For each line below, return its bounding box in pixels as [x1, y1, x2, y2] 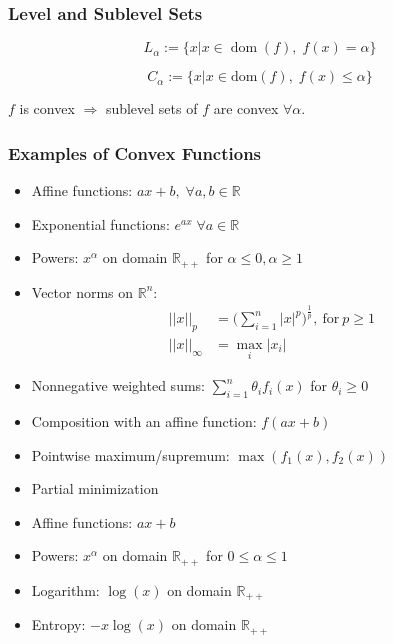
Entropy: [31, 614, 86, 635]
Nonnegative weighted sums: [31, 375, 205, 396]
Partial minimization [31, 478, 159, 499]
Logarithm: [31, 579, 100, 600]
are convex [213, 98, 279, 119]
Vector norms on [31, 281, 134, 302]
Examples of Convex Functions [8, 140, 262, 165]
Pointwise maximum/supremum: [31, 444, 230, 465]
